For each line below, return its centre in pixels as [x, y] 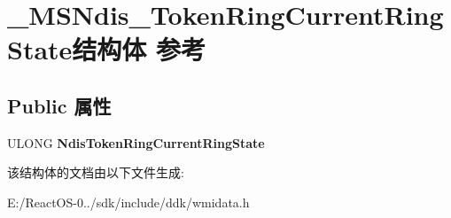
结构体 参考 [139, 49]
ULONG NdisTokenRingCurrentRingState [136, 142]
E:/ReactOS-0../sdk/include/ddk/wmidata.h [128, 202]
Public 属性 [59, 105]
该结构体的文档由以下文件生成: [96, 172]
